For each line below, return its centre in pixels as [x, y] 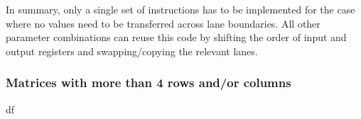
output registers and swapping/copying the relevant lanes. [132, 51]
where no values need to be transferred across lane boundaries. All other [163, 23]
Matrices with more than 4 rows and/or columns [149, 83]
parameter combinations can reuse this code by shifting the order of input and [176, 37]
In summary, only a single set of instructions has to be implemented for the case [180, 9]
